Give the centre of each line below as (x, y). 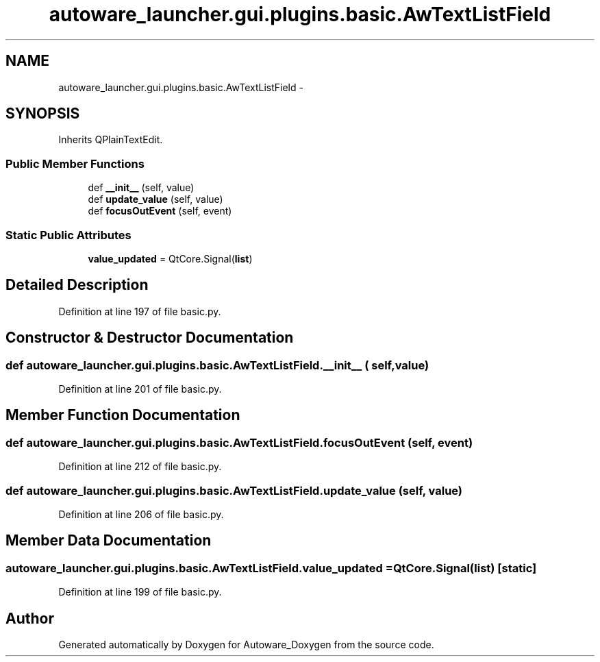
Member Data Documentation (109, 541)
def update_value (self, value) (155, 199)
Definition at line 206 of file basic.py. (141, 514)
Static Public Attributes (68, 235)
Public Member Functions (75, 163)
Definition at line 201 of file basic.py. (140, 389)
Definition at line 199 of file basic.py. (140, 592)
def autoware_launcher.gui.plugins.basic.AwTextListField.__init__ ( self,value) (217, 365)
